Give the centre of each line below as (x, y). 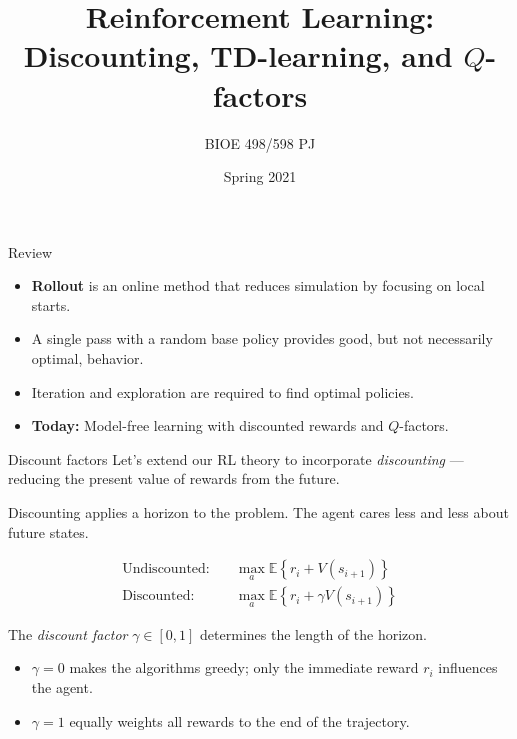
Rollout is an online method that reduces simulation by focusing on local (258, 285)
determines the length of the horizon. (313, 633)
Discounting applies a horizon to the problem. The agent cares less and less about (258, 512)
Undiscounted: (166, 569)
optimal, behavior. (87, 358)
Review (30, 251)
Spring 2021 (260, 176)
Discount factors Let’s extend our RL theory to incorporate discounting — (236, 458)
